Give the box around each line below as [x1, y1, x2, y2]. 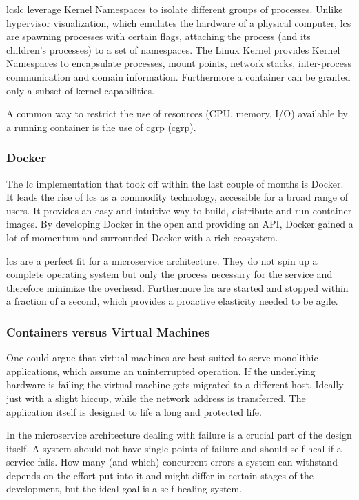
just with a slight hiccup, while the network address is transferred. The [6, 390, 306, 405]
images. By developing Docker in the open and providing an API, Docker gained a [6, 217, 353, 231]
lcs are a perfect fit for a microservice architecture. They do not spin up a [6, 253, 318, 268]
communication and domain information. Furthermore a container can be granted [6, 69, 351, 83]
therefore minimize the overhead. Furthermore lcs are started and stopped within [6, 280, 349, 294]
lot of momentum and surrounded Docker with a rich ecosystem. [6, 230, 278, 244]
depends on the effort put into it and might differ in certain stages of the [6, 468, 314, 482]
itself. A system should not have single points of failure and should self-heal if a [6, 441, 342, 455]
